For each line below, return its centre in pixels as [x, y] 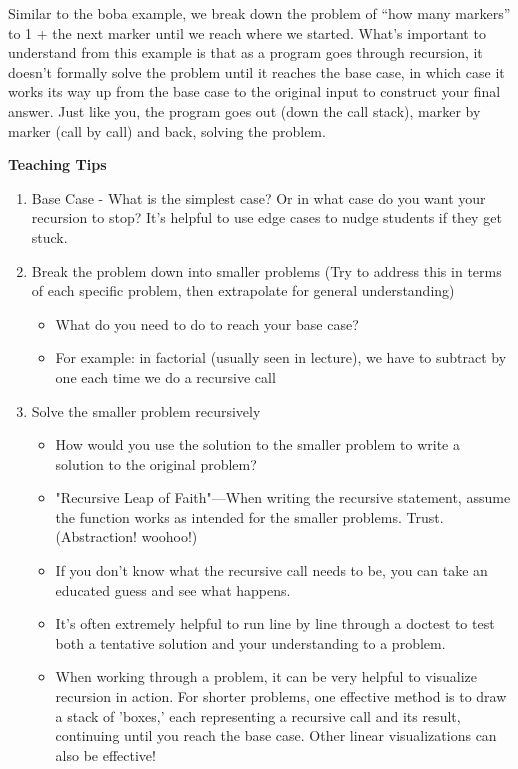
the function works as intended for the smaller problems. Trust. [249, 516]
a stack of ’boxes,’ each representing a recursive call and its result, [258, 715]
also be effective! [105, 754]
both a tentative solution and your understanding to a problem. [250, 642]
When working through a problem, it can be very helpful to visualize [266, 676]
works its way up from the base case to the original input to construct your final [254, 91]
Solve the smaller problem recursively [146, 410]
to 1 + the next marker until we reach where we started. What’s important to [247, 32]
